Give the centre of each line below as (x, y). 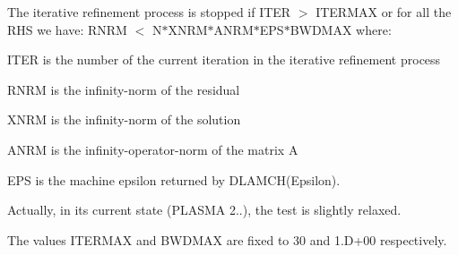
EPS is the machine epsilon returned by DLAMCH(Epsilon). (174, 179)
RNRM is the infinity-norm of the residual (124, 89)
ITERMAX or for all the (384, 12)
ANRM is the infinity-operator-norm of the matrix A (153, 149)
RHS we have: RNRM (67, 29)
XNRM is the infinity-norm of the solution (124, 119)
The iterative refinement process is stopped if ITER (149, 12)
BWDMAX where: (341, 29)
